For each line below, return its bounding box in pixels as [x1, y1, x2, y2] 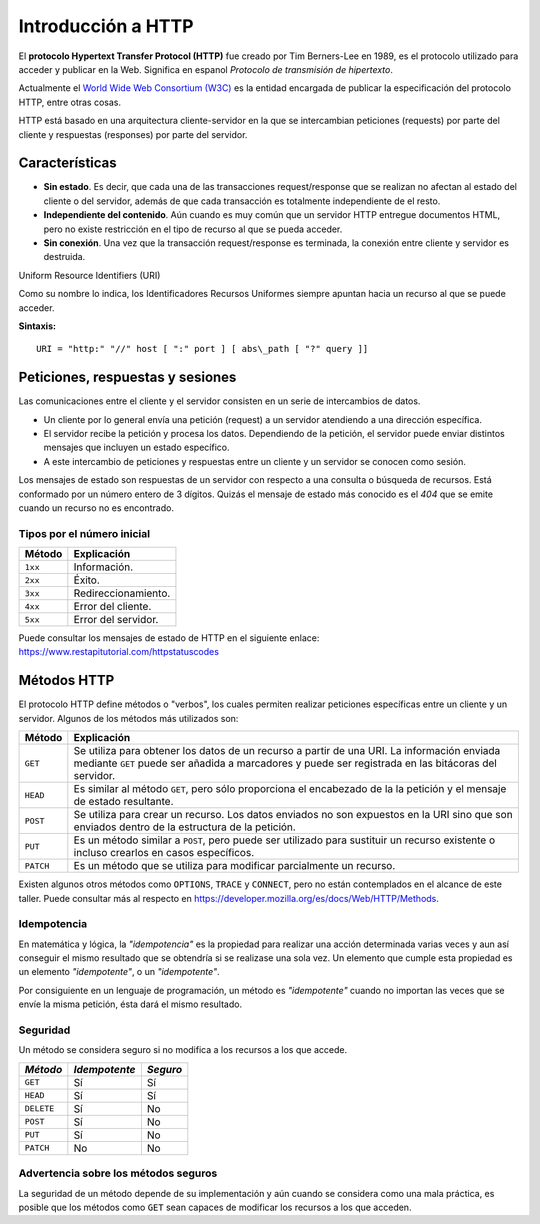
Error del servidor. [73, 613, 159, 627]
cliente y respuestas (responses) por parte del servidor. [18, 128, 248, 140]
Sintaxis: [18, 320, 57, 332]
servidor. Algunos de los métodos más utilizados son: [18, 712, 239, 724]
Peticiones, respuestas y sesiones [18, 369, 237, 386]
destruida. [43, 251, 86, 263]
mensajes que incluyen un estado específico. [43, 441, 230, 454]
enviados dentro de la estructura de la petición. [73, 820, 297, 834]
